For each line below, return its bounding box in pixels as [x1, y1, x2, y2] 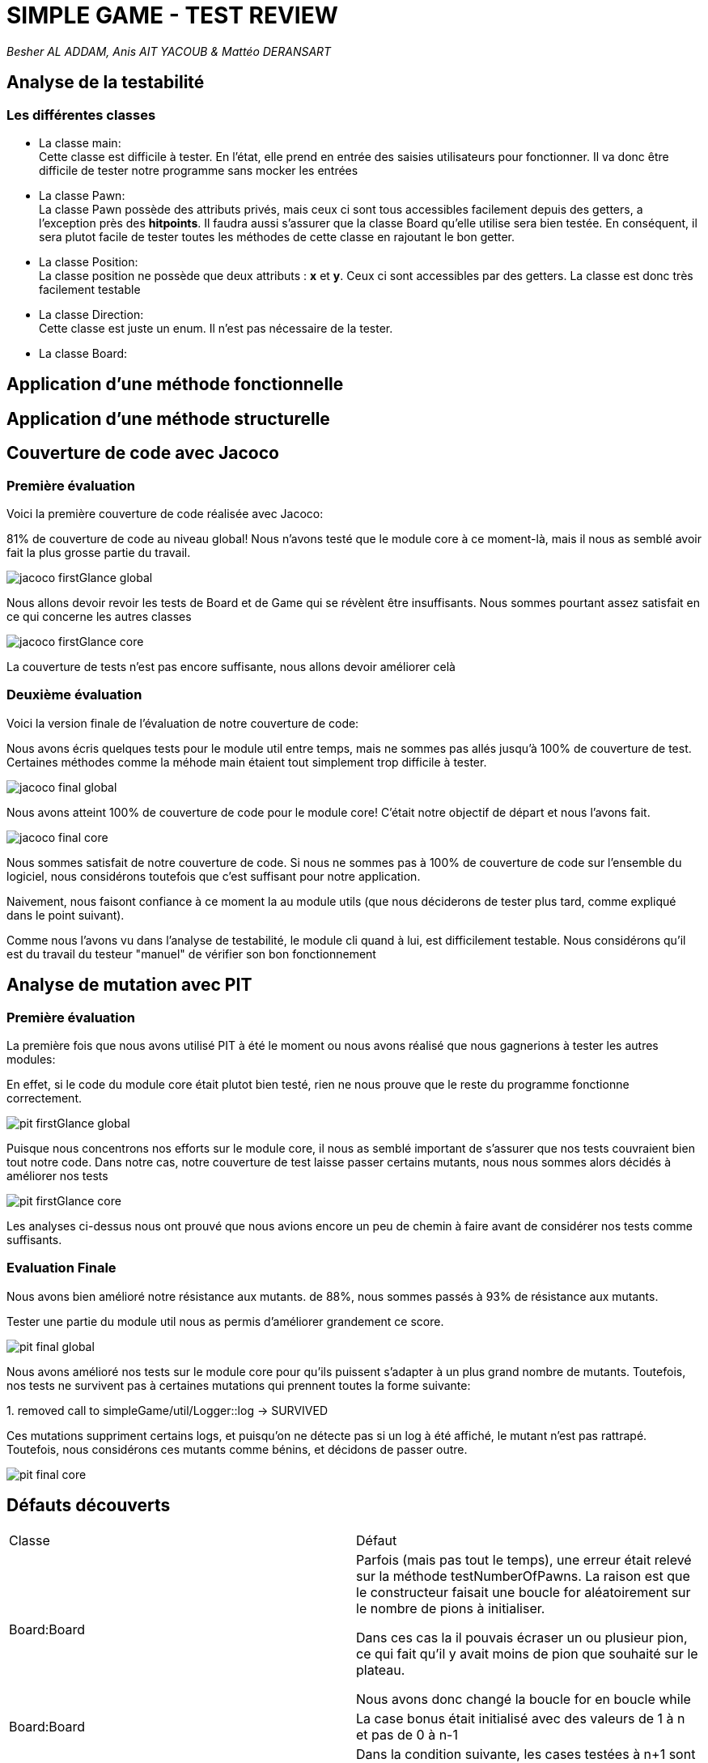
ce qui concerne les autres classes [6, 610, 192, 624]
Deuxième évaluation [6, 686, 142, 703]
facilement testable [39, 282, 141, 296]
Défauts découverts [6, 1495, 171, 1516]
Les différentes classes [6, 106, 156, 123]
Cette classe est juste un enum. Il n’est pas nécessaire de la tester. [39, 321, 393, 335]
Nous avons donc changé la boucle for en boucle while [356, 1690, 691, 1707]
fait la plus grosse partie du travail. [6, 546, 191, 560]
